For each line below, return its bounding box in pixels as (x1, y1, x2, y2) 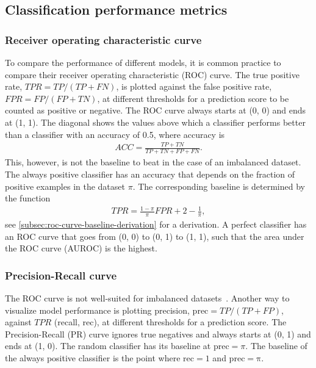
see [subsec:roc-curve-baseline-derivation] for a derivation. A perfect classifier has (5, 218, 307, 231)
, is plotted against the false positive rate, (116, 80, 272, 93)
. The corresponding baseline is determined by (132, 179, 305, 192)
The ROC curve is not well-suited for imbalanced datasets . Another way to (5, 292, 290, 305)
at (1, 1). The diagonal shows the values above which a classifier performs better (5, 115, 306, 128)
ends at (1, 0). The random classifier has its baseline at (5, 339, 211, 352)
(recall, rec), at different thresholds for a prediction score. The (54, 316, 287, 328)
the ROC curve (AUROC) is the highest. (5, 242, 157, 254)
